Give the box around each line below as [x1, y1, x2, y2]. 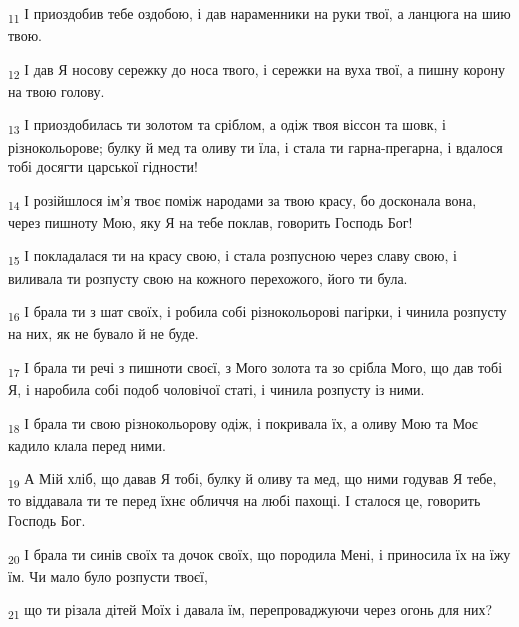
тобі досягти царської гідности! [8, 156, 199, 177]
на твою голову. [8, 80, 105, 101]
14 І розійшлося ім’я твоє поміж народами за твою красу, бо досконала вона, [8, 189, 477, 213]
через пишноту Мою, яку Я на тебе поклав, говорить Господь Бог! [8, 211, 413, 232]
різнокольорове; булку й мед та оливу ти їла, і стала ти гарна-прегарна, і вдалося [8, 136, 503, 157]
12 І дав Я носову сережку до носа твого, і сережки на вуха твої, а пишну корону [8, 58, 505, 82]
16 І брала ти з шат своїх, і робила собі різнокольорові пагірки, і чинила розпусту [8, 301, 507, 324]
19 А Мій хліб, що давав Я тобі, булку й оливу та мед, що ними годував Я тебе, [8, 468, 497, 492]
